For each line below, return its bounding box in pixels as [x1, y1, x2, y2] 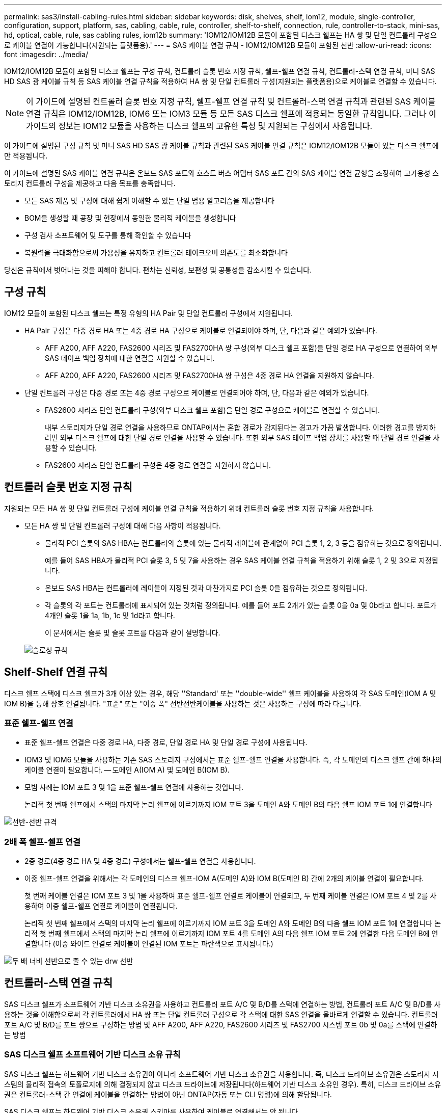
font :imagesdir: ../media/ [4, 50, 89, 59]
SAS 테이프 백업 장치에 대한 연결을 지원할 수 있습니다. [45, 353, 215, 362]
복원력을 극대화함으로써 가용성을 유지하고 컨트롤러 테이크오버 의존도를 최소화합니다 [24, 248, 288, 257]
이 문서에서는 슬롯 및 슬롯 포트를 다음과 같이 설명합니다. [45, 628, 220, 637]
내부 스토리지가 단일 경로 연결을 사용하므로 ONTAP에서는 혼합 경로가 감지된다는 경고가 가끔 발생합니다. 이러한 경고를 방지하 [45, 422, 436, 432]
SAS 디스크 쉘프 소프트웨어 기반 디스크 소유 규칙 [4, 1049, 181, 1060]
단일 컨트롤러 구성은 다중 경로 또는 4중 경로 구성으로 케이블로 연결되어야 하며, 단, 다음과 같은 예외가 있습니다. [24, 388, 369, 397]
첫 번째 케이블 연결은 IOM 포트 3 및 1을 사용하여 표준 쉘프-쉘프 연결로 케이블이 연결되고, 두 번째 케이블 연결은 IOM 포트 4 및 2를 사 [24, 891, 437, 900]
